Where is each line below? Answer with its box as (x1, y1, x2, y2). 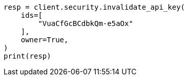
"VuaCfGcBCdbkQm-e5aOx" (38, 19, 133, 28)
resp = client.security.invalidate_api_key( (4, 3, 185, 11)
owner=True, (20, 36, 69, 44)
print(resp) (4, 52, 51, 60)
